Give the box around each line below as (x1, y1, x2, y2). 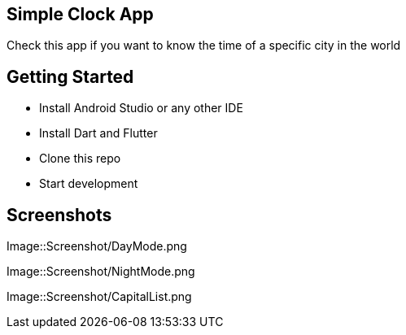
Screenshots (7, 204, 112, 225)
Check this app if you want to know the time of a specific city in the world (7, 38, 401, 53)
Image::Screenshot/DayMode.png (7, 239, 187, 254)
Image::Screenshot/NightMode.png (7, 264, 195, 279)
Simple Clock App (7, 4, 154, 24)
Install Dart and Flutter (39, 126, 158, 141)
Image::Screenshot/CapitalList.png (7, 289, 192, 304)
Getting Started (7, 66, 134, 87)
